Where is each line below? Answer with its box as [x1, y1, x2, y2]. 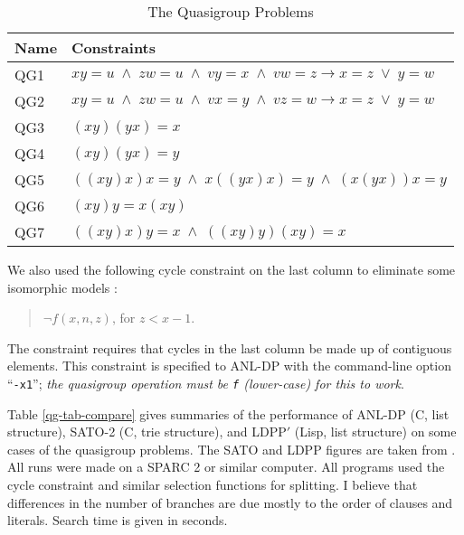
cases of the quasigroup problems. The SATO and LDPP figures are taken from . [7, 439, 456, 458]
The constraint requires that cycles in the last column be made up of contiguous [7, 338, 452, 357]
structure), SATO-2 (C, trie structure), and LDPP [7, 422, 287, 441]
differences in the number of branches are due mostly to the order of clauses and [7, 493, 453, 512]
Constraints [71, 37, 156, 58]
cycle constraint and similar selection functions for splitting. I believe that [7, 475, 418, 493]
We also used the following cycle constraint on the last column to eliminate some [7, 260, 456, 278]
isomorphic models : [7, 277, 118, 296]
